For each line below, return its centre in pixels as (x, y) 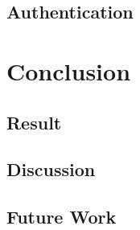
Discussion (51, 169)
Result (34, 122)
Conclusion (69, 70)
